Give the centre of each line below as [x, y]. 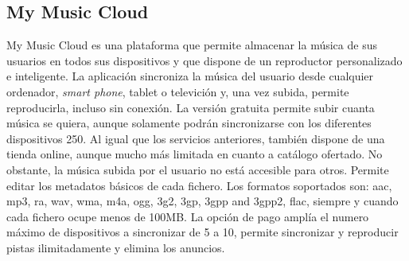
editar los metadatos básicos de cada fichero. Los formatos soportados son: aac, [199, 185]
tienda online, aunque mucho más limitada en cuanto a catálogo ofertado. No [195, 154]
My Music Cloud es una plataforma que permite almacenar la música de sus [192, 45]
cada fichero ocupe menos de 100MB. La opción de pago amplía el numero [188, 216]
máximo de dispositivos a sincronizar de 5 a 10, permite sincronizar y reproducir [203, 232]
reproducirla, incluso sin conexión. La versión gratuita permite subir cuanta [191, 107]
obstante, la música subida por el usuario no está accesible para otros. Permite [198, 169]
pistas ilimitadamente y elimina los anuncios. [116, 247]
